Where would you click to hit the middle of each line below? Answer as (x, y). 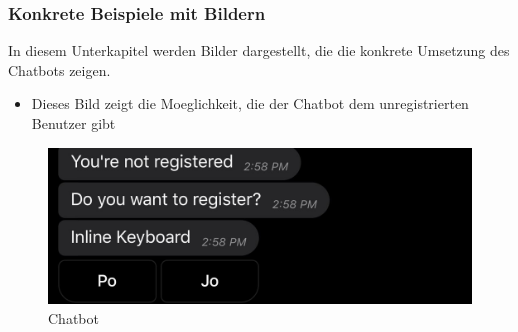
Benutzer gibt (73, 123)
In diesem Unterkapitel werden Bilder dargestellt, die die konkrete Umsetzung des (259, 50)
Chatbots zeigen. (59, 69)
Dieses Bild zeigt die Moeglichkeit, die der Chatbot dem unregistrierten (250, 103)
